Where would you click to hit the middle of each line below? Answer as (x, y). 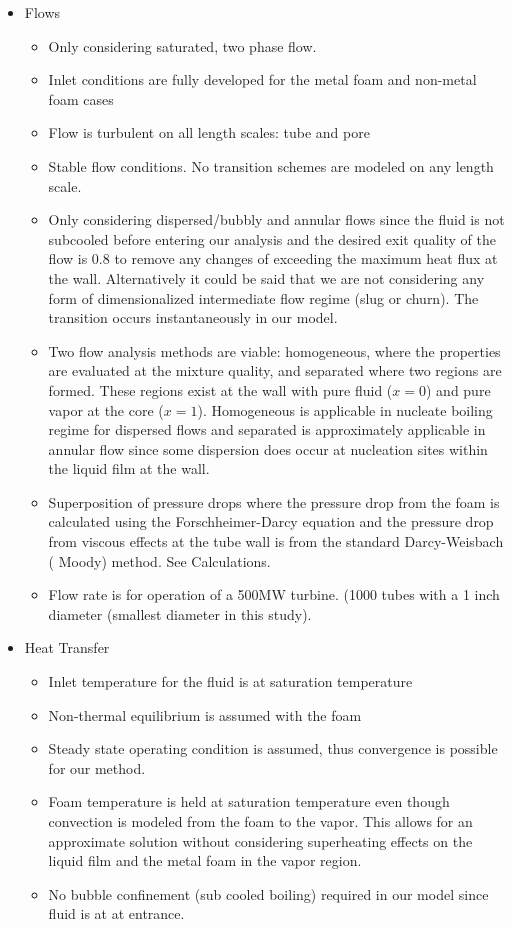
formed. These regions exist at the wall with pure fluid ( (220, 389)
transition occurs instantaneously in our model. (193, 317)
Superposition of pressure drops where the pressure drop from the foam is (274, 501)
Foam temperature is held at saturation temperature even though (249, 801)
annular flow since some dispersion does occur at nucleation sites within (268, 448)
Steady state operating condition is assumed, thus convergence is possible (273, 748)
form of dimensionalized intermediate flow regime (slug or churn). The (263, 297)
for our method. (97, 767)
